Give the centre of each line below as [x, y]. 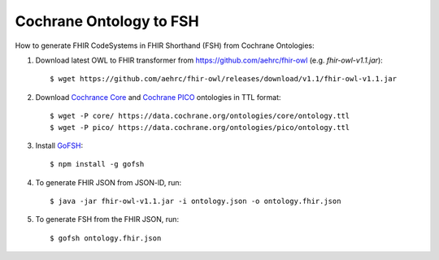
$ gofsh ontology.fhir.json [106, 238]
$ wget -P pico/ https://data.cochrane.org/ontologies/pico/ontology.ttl [200, 127]
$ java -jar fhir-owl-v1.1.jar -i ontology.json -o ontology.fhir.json [196, 201]
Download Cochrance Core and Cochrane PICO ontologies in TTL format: [158, 97]
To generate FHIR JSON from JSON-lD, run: [109, 182]
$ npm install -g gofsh [97, 164]
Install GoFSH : [59, 145]
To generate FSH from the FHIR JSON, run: [107, 219]
